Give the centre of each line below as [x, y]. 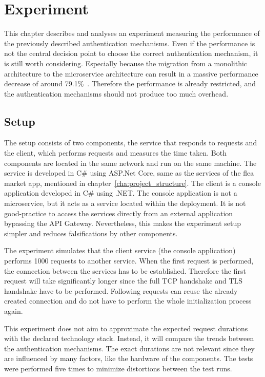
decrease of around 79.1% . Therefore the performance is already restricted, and [130, 83]
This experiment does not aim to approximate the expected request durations [126, 328]
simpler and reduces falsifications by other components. [91, 233]
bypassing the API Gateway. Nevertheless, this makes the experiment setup [123, 223]
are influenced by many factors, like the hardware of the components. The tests [129, 358]
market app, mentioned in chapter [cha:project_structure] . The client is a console [132, 183]
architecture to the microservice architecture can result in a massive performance [131, 73]
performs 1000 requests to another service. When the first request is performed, [129, 261]
